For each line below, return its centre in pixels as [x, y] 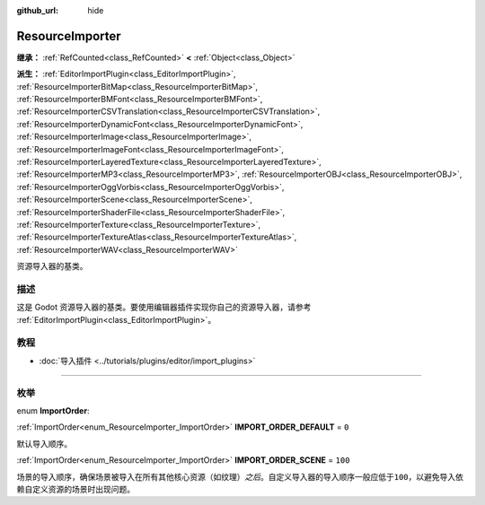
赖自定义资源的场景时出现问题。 [75, 489]
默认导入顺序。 [44, 443]
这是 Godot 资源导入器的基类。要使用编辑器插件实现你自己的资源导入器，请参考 [164, 307]
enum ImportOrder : [53, 410]
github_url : [37, 10]
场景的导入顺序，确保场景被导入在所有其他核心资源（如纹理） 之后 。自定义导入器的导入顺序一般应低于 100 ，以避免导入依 [240, 476]
